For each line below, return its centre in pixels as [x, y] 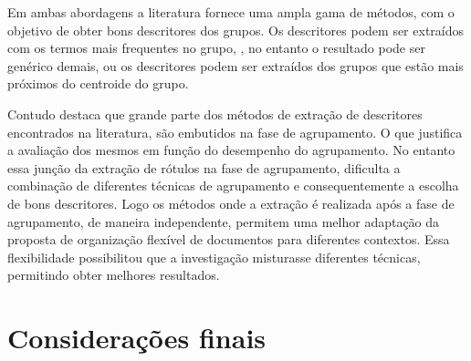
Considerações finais [137, 338]
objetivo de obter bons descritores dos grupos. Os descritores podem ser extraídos [236, 30]
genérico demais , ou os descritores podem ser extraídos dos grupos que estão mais [235, 65]
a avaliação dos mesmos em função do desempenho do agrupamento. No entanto [231, 150]
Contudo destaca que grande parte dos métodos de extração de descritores [215, 113]
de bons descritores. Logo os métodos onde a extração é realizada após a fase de [231, 203]
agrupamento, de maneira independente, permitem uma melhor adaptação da [224, 221]
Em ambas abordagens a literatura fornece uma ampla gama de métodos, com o [231, 12]
